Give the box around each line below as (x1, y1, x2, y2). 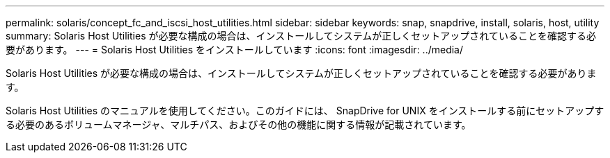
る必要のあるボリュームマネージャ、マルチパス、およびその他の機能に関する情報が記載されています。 (6, 119, 471, 130)
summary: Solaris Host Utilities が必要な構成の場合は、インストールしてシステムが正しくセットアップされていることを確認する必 (6, 30, 596, 42)
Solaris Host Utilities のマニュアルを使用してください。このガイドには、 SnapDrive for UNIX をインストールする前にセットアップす (6, 105, 604, 116)
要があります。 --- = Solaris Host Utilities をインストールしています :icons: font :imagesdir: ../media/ (6, 44, 464, 55)
